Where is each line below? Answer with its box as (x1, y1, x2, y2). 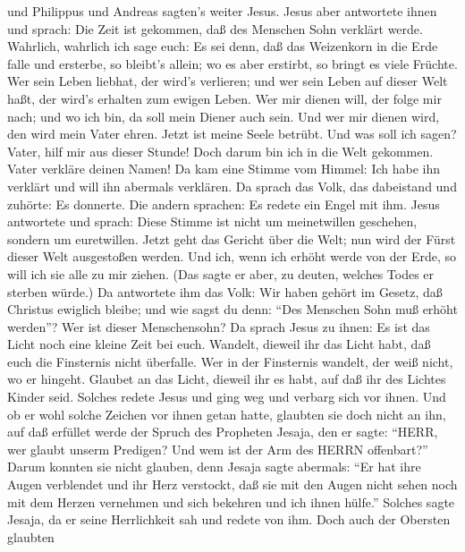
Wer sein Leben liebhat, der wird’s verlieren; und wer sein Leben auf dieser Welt (7, 72, 448, 90)
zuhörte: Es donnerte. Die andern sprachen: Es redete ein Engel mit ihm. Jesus (7, 194, 440, 213)
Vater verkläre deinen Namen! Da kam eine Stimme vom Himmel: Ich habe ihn (7, 159, 441, 178)
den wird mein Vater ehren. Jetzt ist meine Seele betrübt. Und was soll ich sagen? (7, 124, 457, 143)
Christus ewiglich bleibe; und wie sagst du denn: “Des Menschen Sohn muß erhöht (7, 300, 458, 318)
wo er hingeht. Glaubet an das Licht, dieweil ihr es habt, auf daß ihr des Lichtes (7, 369, 446, 388)
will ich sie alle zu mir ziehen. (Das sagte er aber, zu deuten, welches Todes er (7, 264, 435, 283)
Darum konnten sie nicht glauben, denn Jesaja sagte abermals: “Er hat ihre (7, 457, 421, 476)
